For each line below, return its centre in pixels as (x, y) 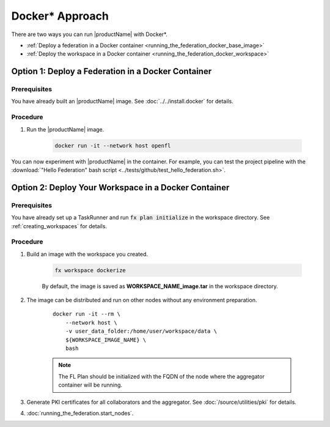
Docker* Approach (60, 16)
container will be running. (90, 385)
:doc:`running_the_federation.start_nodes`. (80, 413)
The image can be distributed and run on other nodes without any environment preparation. (142, 300)
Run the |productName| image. (65, 129)
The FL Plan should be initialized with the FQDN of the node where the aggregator (162, 376)
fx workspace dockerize (90, 270)
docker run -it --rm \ (87, 314)
